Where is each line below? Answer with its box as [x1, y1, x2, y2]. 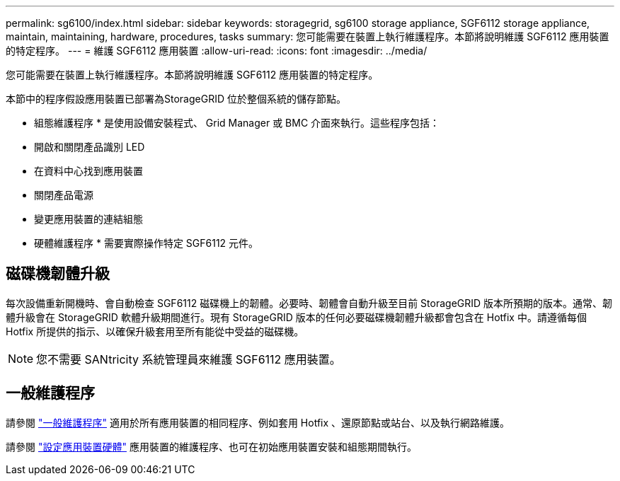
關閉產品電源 [34, 189, 93, 201]
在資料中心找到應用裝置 [34, 165, 143, 177]
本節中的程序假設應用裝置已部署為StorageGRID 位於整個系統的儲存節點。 [6, 93, 346, 105]
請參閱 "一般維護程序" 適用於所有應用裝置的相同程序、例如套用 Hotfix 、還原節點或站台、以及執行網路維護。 [6, 416, 510, 429]
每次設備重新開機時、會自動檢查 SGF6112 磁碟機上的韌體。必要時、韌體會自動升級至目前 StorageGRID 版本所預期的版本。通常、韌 [6, 296, 613, 309]
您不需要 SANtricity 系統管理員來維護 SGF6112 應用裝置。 [36, 352, 341, 366]
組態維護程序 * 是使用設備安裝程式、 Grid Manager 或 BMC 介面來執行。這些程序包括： [34, 117, 440, 129]
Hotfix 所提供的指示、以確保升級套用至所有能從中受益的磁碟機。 [6, 325, 304, 337]
